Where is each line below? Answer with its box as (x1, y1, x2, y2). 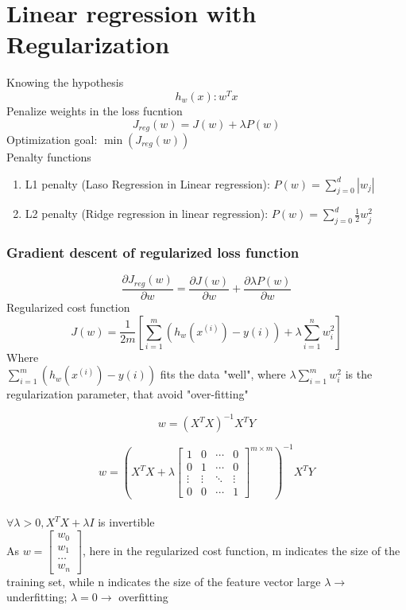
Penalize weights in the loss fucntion (6, 102, 183, 119)
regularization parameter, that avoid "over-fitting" (6, 386, 249, 402)
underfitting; (6, 589, 68, 605)
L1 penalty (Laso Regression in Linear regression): (25, 175, 270, 192)
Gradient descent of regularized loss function (6, 243, 300, 262)
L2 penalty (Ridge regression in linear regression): (25, 205, 269, 222)
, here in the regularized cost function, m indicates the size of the (82, 542, 400, 558)
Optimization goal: (6, 131, 98, 148)
